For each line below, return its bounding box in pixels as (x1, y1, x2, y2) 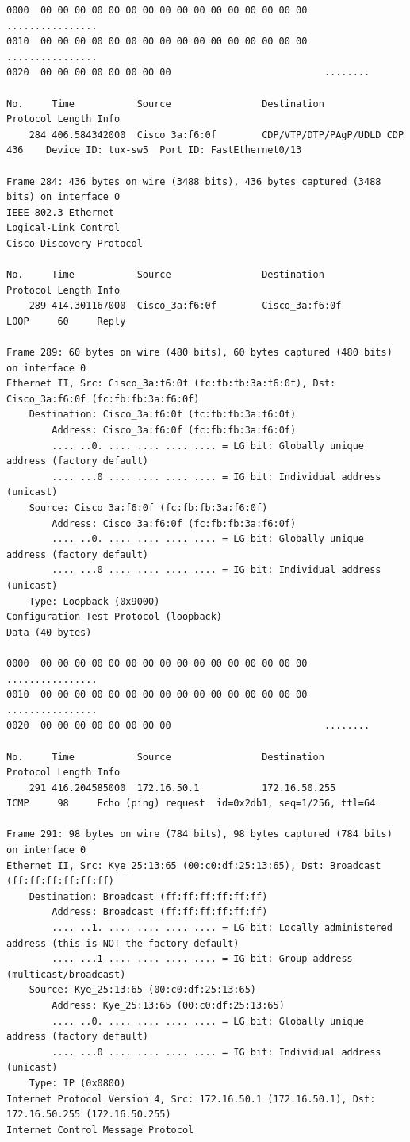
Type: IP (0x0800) (29, 1077, 126, 1089)
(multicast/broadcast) (6, 968, 126, 980)
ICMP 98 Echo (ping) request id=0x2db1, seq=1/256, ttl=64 (6, 798, 376, 809)
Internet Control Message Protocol (6, 1124, 194, 1136)
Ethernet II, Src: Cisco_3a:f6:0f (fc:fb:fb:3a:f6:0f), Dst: (6, 378, 336, 390)
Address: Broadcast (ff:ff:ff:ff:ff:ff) (52, 906, 268, 918)
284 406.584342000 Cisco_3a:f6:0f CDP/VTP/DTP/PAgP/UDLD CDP (29, 129, 404, 140)
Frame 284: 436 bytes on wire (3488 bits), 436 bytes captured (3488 (6, 175, 381, 187)
